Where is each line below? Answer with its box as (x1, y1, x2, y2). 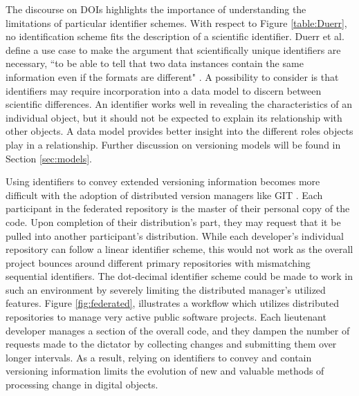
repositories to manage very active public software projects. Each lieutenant (6, 310, 326, 324)
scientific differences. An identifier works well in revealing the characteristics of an (6, 97, 353, 111)
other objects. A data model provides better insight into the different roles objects (6, 124, 353, 138)
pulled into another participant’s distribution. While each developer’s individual (6, 228, 344, 243)
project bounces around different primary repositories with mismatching (6, 255, 311, 270)
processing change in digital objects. (6, 377, 158, 392)
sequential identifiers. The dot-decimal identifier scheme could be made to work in (6, 269, 353, 283)
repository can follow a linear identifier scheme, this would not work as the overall (6, 242, 353, 256)
